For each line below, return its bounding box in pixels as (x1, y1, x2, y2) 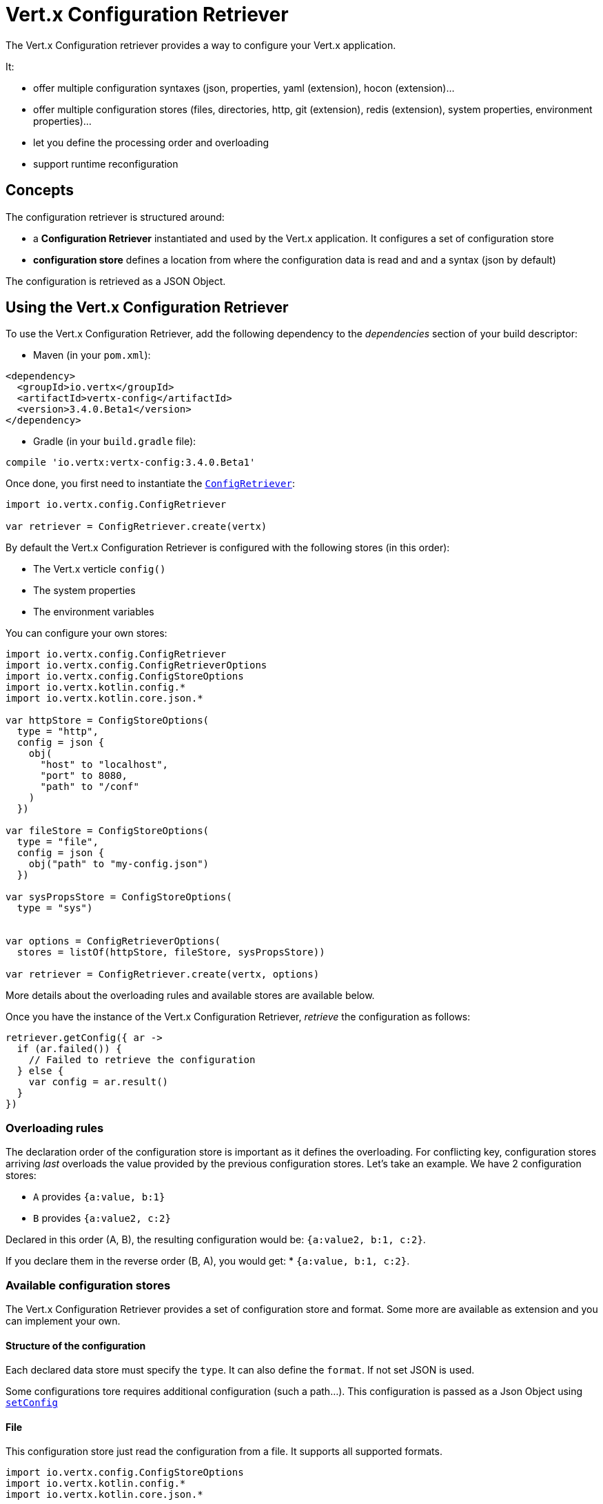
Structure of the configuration (6, 1339, 146, 1352)
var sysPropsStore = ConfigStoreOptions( (6, 891, 232, 903)
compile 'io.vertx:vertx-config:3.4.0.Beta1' (6, 457, 256, 468)
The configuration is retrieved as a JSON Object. (6, 275, 226, 287)
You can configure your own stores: (6, 627, 167, 640)
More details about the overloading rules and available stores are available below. (6, 989, 375, 1002)
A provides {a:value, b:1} (33, 1191, 165, 1203)
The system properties (33, 584, 136, 597)
